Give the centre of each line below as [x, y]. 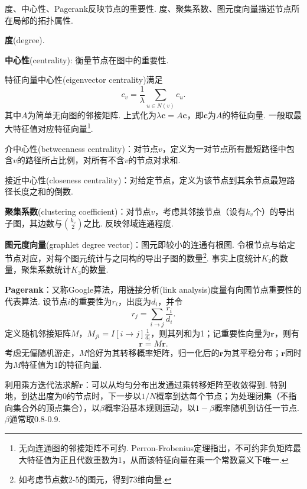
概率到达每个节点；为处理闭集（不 [222, 396]
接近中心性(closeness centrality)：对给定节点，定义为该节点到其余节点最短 [146, 179]
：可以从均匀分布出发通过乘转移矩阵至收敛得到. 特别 [185, 384]
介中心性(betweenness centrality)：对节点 [81, 148]
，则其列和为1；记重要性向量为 [211, 333]
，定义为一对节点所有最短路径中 [224, 148]
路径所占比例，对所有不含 [75, 160]
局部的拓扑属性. [43, 20]
